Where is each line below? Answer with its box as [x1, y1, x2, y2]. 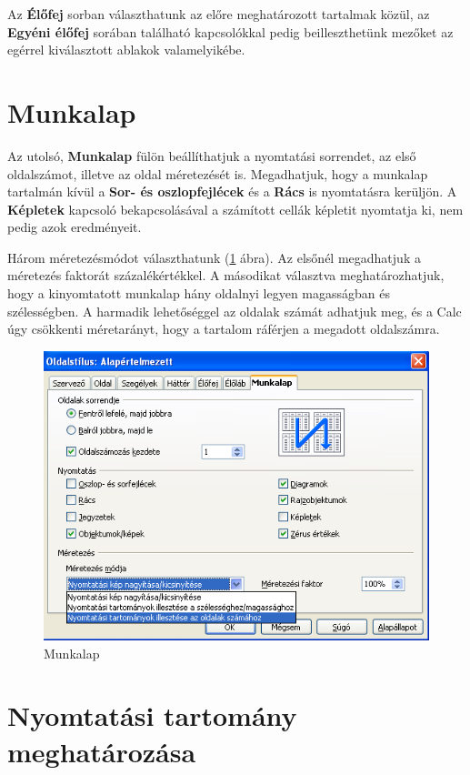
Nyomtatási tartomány [7, 697, 297, 734]
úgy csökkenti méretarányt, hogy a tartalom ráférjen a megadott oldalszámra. [7, 319, 440, 338]
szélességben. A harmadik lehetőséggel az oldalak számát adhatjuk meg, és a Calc [7, 301, 462, 320]
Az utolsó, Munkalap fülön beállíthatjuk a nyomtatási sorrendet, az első [7, 146, 416, 165]
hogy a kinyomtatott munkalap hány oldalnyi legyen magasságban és [7, 284, 391, 303]
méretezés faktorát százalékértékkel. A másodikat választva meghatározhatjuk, [7, 266, 445, 285]
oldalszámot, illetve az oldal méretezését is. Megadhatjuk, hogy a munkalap [7, 164, 428, 183]
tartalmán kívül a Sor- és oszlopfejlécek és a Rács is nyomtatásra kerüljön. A [7, 182, 457, 201]
